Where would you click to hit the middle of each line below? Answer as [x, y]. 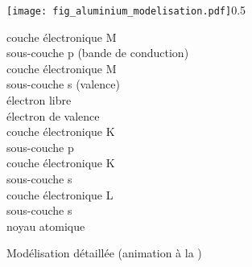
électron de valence [53, 115]
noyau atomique [46, 226]
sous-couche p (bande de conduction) [98, 53]
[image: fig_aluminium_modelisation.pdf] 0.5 [126, 10]
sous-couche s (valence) [63, 84]
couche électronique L [60, 194]
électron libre [39, 100]
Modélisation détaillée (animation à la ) [104, 253]
